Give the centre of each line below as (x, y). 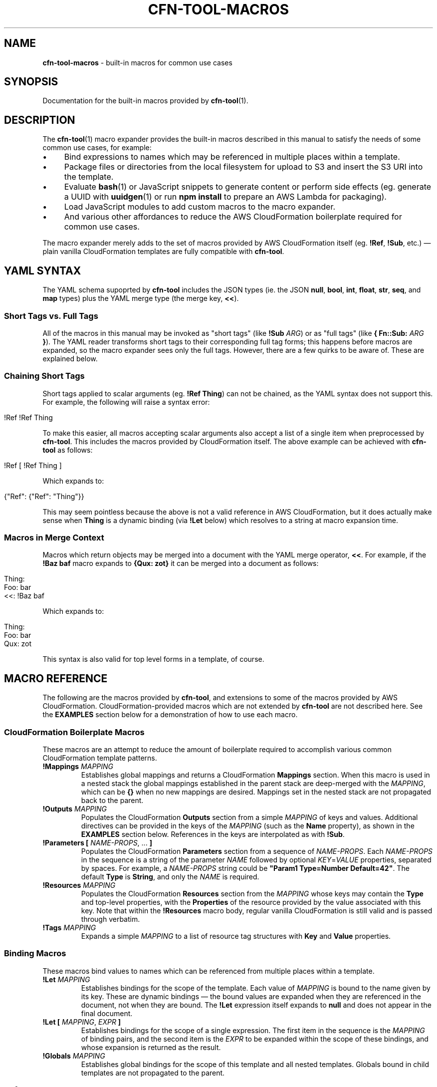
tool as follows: (68, 450)
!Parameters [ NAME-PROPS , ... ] (97, 842)
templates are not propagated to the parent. (153, 1073)
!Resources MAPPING (79, 885)
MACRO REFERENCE (56, 678)
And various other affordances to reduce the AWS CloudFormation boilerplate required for (233, 217)
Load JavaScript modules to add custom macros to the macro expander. (200, 207)
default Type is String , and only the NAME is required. (170, 876)
